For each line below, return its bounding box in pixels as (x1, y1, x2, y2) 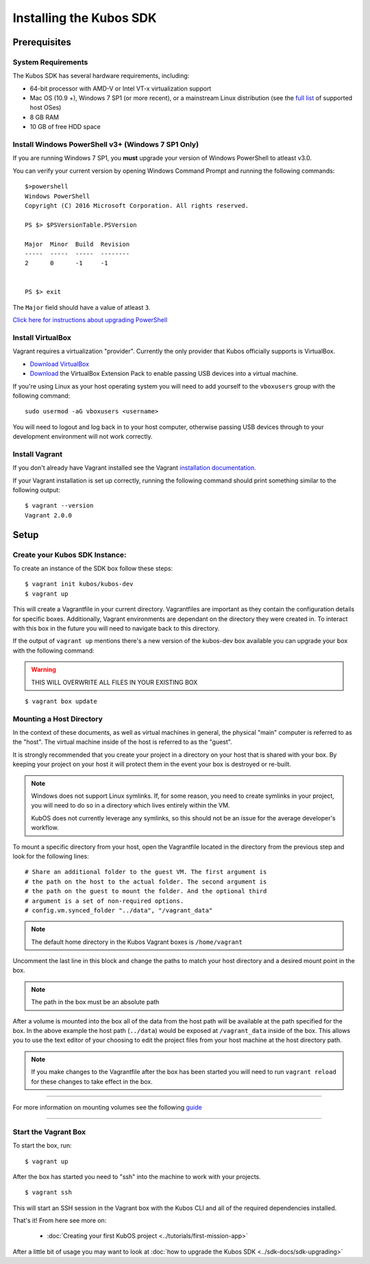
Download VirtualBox (29, 360, 89, 368)
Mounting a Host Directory (12, 714, 103, 723)
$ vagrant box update (25, 697, 97, 705)
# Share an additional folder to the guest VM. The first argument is (25, 868, 267, 876)
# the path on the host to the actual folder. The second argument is (25, 877, 267, 886)
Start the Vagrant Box (12, 1127, 86, 1137)
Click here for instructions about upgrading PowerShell (12, 316, 168, 324)
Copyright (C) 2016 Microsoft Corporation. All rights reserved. (25, 202, 249, 209)
